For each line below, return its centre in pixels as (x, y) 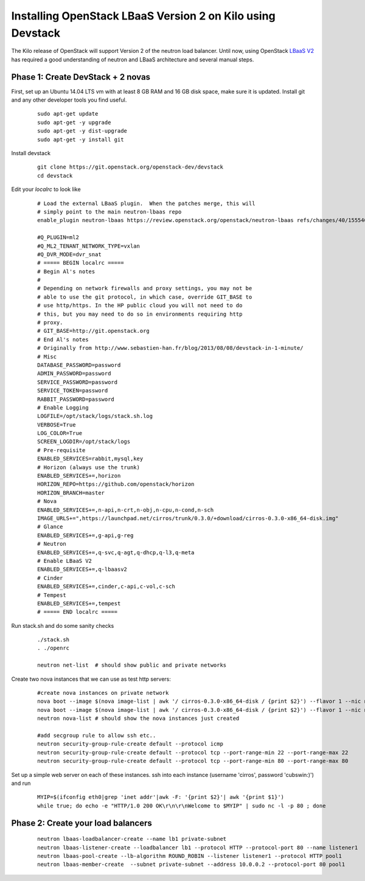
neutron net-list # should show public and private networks (132, 665)
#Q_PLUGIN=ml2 (58, 238)
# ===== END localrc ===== (78, 612)
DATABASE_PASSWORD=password (79, 365)
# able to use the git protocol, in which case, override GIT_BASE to (145, 297)
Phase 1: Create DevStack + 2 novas (81, 77)
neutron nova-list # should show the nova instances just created (138, 719)
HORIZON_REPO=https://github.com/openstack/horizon (116, 484)
